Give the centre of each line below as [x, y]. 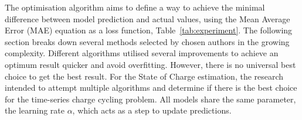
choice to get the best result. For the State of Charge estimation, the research [144, 76]
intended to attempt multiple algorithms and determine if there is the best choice [151, 88]
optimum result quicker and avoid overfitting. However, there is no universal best [150, 64]
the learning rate [35, 110]
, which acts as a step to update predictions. [152, 110]
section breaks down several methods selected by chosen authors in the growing [147, 41]
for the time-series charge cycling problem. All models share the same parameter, [150, 99]
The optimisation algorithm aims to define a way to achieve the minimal [135, 7]
